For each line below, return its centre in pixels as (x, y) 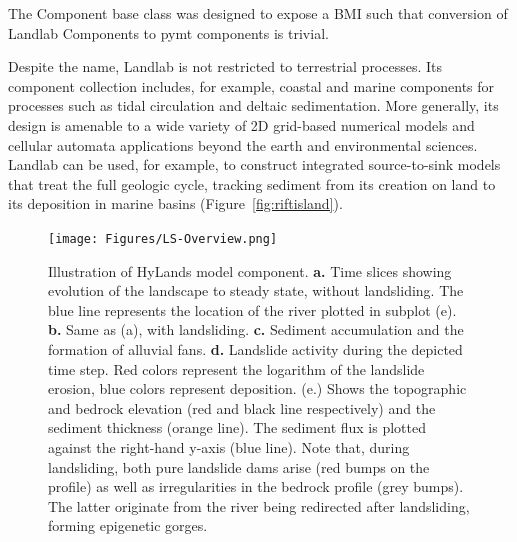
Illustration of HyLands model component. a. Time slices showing (250, 270)
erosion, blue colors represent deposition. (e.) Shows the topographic (257, 388)
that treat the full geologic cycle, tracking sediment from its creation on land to (252, 183)
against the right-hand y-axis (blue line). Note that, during (229, 446)
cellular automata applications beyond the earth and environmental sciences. (243, 144)
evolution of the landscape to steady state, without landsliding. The (256, 290)
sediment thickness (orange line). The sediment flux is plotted (237, 427)
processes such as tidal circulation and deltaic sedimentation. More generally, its (253, 105)
